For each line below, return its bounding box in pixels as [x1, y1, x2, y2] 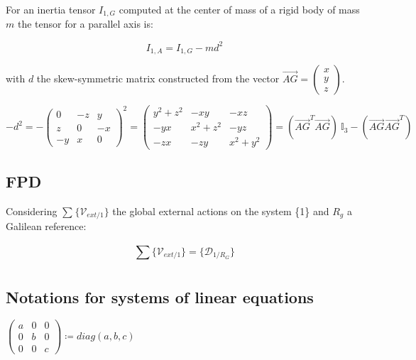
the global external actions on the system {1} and [112, 203, 329, 218]
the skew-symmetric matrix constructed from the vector [36, 71, 280, 85]
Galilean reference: [6, 219, 87, 234]
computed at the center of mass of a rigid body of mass [119, 2, 360, 16]
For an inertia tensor [6, 2, 96, 16]
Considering [6, 203, 58, 218]
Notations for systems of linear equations [6, 285, 314, 307]
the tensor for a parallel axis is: [17, 16, 153, 31]
